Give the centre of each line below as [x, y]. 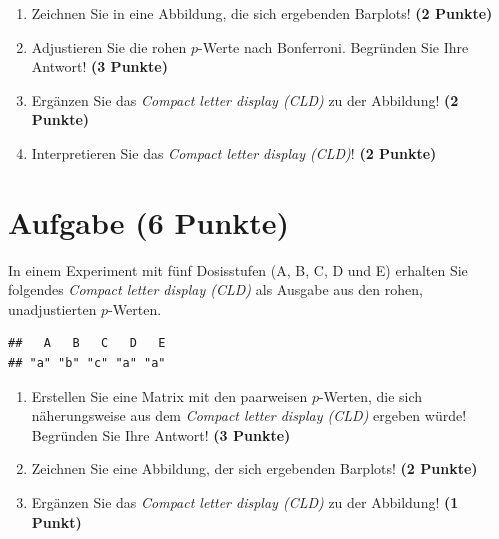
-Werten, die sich [370, 395]
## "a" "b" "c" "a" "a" [87, 363]
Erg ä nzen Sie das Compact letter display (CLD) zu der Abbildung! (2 [245, 99]
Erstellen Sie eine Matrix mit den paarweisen [169, 395]
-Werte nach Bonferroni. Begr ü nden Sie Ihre [333, 46]
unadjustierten [52, 308]
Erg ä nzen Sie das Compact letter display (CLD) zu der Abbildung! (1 [245, 502]
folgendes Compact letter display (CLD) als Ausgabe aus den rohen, [215, 289]
